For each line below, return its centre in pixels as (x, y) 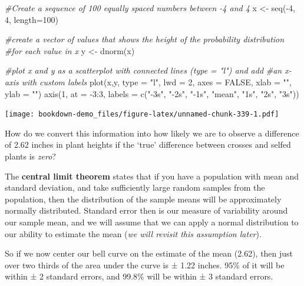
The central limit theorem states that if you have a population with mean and (152, 176)
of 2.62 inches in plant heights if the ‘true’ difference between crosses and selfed (148, 144)
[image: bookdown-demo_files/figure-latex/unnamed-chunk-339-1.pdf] (142, 114)
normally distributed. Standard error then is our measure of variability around (146, 210)
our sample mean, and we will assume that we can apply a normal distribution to (152, 222)
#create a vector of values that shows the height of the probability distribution (145, 39)
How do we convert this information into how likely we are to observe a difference (152, 133)
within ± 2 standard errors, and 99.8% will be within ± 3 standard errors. (139, 276)
